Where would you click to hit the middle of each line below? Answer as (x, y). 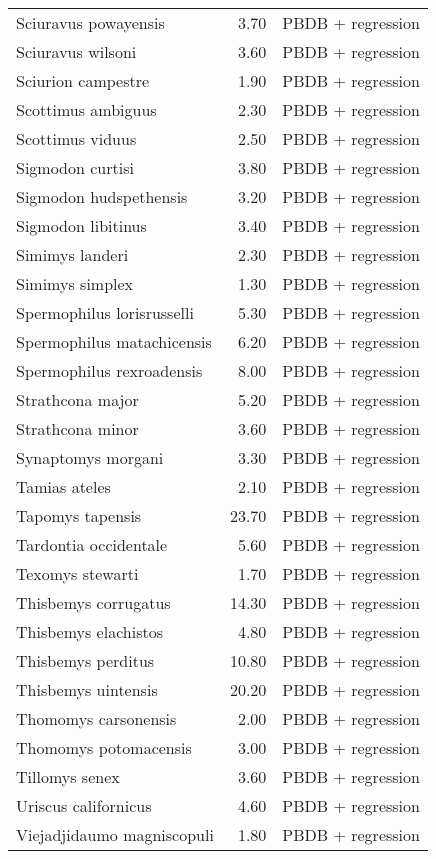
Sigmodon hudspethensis (102, 196)
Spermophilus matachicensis (114, 341)
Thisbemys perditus (85, 660)
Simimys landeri (72, 254)
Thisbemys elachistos (89, 631)
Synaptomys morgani (90, 457)
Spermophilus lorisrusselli (105, 312)
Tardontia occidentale (92, 544)
